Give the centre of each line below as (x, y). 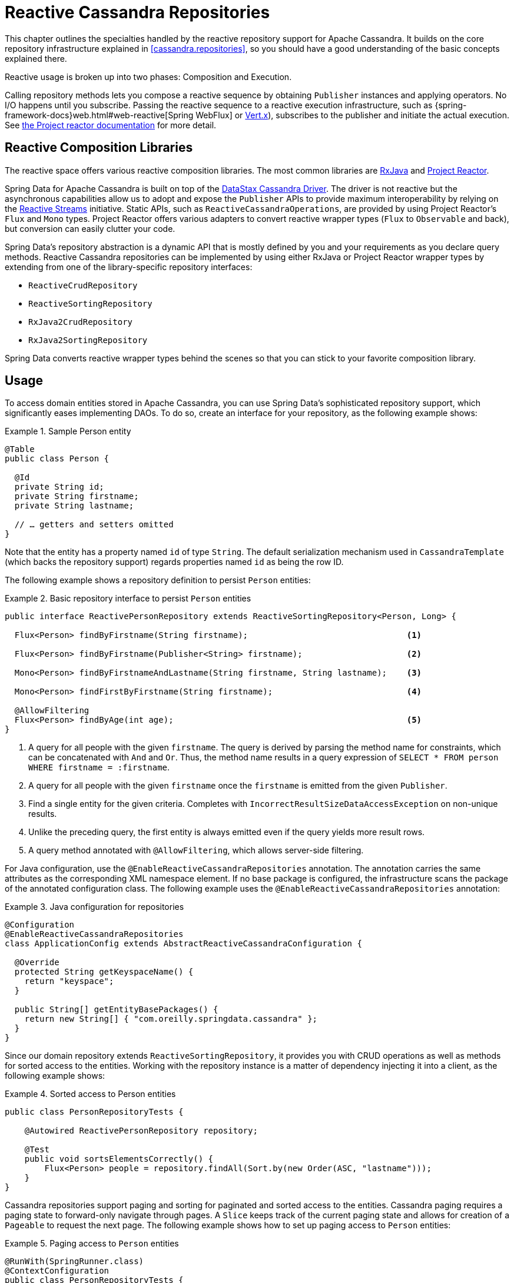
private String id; (59, 487)
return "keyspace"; (69, 981)
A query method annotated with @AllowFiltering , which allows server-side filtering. (196, 850)
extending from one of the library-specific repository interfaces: (129, 267)
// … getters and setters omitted (94, 525)
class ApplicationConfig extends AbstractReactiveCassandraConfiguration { (183, 944)
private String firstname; (77, 496)
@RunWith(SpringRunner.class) (74, 1262)
